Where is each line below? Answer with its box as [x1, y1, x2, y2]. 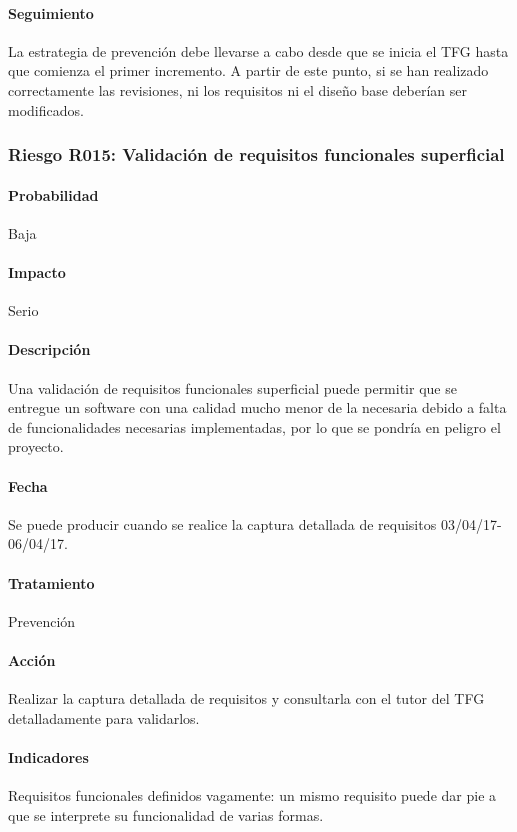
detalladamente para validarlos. [8, 707, 200, 728]
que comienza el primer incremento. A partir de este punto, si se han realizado [8, 60, 489, 81]
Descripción [8, 339, 91, 360]
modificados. [8, 99, 84, 120]
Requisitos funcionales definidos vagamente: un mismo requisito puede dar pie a [8, 785, 497, 806]
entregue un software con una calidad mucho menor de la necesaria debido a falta [8, 397, 507, 418]
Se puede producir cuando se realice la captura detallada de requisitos [8, 513, 437, 534]
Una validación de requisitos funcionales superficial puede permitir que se [8, 377, 457, 398]
